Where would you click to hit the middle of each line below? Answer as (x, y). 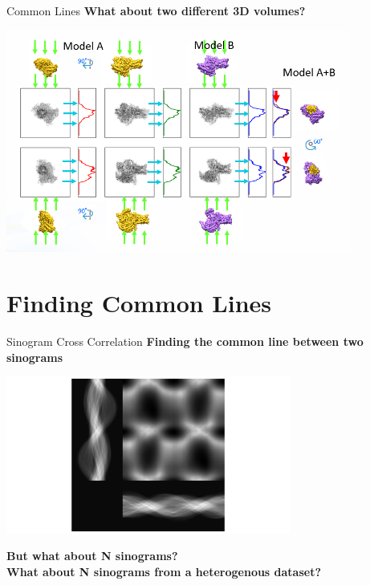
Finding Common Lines (139, 303)
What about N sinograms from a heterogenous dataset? (164, 572)
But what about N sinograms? (92, 556)
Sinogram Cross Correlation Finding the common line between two (185, 341)
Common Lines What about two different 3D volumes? (156, 10)
